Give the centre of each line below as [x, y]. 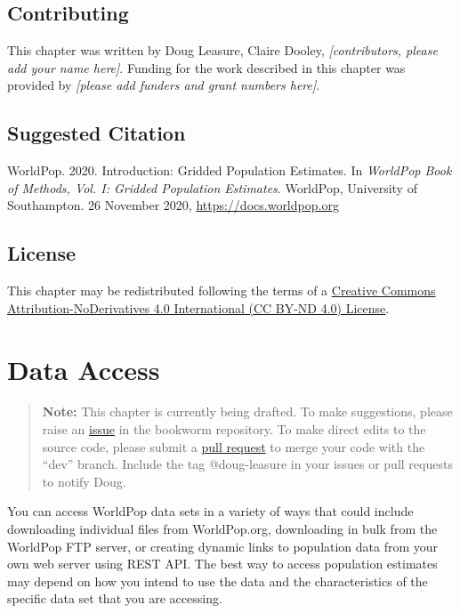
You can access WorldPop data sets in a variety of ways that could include [210, 511]
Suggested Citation [97, 133]
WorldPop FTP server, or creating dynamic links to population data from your [223, 546]
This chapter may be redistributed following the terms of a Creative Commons [222, 290]
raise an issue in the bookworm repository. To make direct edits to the [234, 429]
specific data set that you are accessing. [115, 598]
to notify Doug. [84, 481]
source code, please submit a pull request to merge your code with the [234, 446]
